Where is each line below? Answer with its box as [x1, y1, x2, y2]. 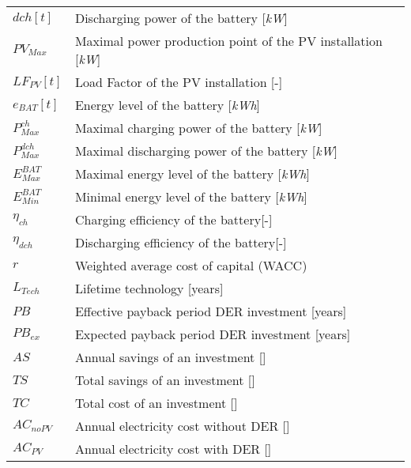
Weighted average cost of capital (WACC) [74, 256, 307, 274]
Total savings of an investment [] [74, 371, 255, 389]
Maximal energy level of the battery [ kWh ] [74, 164, 310, 183]
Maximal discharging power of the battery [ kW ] [74, 142, 337, 160]
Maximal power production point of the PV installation [74, 32, 383, 50]
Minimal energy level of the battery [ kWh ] [74, 187, 307, 206]
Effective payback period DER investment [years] [74, 302, 347, 320]
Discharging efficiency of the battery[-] [74, 233, 287, 251]
